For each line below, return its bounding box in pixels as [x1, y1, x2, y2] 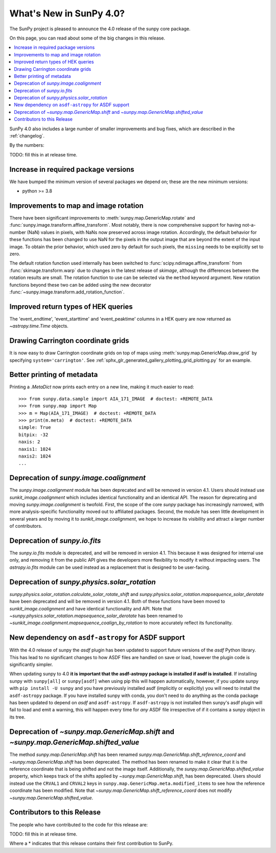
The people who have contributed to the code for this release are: [9, 821, 148, 828]
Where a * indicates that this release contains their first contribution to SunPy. [9, 840, 174, 846]
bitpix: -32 [18, 431, 49, 438]
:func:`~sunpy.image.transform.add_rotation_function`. [9, 289, 125, 295]
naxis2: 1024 [18, 453, 51, 459]
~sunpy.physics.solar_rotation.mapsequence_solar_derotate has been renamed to [9, 612, 183, 619]
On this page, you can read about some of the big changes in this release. [9, 35, 166, 41]
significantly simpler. [9, 662, 53, 668]
